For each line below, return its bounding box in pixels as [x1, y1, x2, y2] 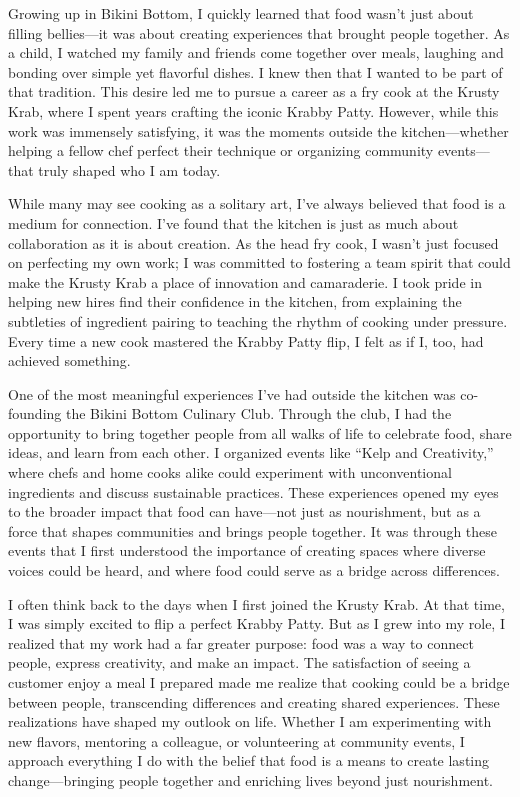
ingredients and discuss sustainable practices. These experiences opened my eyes [8, 481, 499, 502]
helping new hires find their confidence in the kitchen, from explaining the [8, 291, 462, 312]
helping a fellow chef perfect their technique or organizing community [8, 140, 434, 161]
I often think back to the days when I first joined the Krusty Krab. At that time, [8, 593, 505, 614]
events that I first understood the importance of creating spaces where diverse [8, 540, 486, 561]
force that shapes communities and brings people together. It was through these [8, 520, 498, 541]
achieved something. [8, 350, 131, 371]
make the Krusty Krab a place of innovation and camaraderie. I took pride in [8, 271, 482, 292]
